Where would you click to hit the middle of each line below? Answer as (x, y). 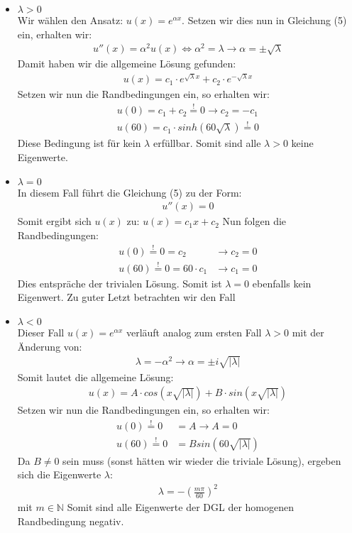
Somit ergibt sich (54, 221)
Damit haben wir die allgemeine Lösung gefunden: (127, 64)
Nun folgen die (254, 221)
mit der (308, 333)
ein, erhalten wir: (55, 34)
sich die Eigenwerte (59, 474)
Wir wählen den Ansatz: (70, 20)
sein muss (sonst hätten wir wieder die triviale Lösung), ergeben (202, 460)
